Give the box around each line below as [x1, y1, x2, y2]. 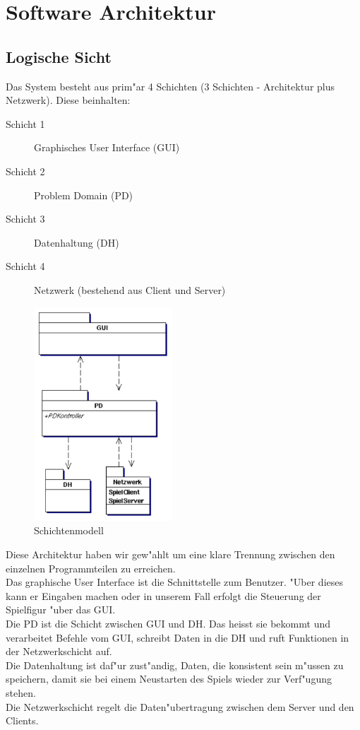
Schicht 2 [6, 163, 45, 178]
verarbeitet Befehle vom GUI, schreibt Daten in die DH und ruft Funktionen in [6, 630, 349, 644]
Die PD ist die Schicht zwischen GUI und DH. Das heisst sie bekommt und [6, 616, 330, 631]
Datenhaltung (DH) [34, 235, 119, 249]
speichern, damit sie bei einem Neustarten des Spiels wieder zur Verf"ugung [6, 671, 332, 686]
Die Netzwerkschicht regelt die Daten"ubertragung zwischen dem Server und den [6, 699, 354, 714]
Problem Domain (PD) [34, 187, 133, 202]
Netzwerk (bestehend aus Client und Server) [34, 282, 226, 297]
